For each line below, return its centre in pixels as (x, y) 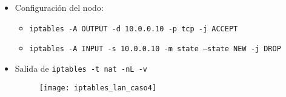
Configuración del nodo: (59, 7)
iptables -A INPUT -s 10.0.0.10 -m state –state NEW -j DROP (155, 49)
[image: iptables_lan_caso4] (98, 88)
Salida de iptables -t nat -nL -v (81, 68)
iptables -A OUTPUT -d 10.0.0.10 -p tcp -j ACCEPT (134, 29)
